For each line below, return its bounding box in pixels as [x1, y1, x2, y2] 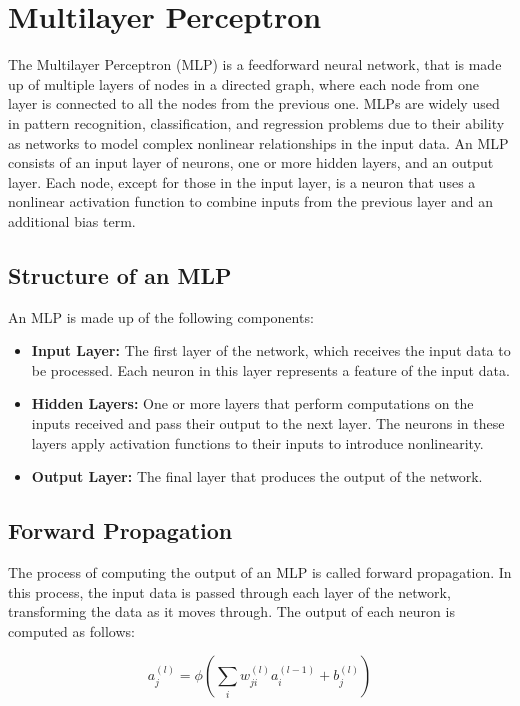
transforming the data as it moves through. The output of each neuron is [8, 601, 455, 622]
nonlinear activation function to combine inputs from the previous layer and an [8, 191, 493, 212]
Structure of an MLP [8, 259, 232, 290]
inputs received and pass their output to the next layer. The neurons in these [31, 413, 505, 434]
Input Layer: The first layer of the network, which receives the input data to [31, 340, 511, 361]
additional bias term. [8, 210, 136, 231]
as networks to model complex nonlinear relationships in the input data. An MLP [8, 132, 509, 153]
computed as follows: [8, 620, 135, 641]
